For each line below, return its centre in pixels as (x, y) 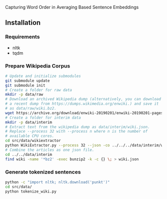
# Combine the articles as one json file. (50, 150)
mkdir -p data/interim (29, 122)
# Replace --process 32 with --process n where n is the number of (77, 132)
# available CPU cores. (30, 136)
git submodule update (28, 81)
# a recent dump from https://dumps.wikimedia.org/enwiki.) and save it (82, 104)
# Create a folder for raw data (39, 90)
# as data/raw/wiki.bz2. (31, 109)
